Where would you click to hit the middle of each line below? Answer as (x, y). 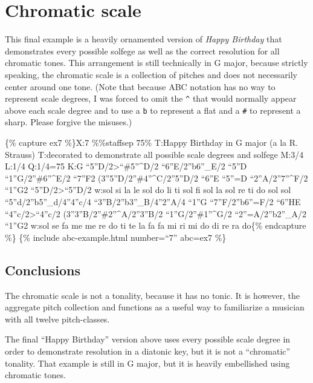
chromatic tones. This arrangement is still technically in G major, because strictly (156, 63)
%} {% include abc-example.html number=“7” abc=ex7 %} (116, 237)
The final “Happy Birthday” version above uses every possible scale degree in (148, 339)
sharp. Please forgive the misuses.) (69, 122)
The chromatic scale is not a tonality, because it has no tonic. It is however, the (153, 295)
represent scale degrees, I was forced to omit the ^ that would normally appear (151, 98)
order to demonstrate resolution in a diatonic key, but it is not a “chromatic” (148, 351)
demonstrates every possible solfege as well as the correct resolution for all (142, 51)
